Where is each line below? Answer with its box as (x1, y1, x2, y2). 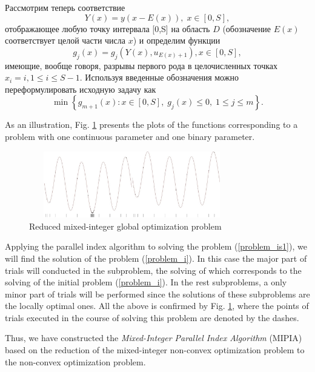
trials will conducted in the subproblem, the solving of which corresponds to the (5, 264, 302, 276)
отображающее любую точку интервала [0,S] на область (5, 22, 210, 35)
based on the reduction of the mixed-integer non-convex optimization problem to (5, 344, 305, 356)
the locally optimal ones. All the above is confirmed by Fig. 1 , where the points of (5, 299, 309, 312)
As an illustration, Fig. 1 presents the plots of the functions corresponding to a (5, 118, 298, 131)
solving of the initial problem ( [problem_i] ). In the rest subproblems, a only (5, 276, 287, 288)
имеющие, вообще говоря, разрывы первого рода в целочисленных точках (5, 59, 277, 71)
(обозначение (222, 22, 271, 35)
